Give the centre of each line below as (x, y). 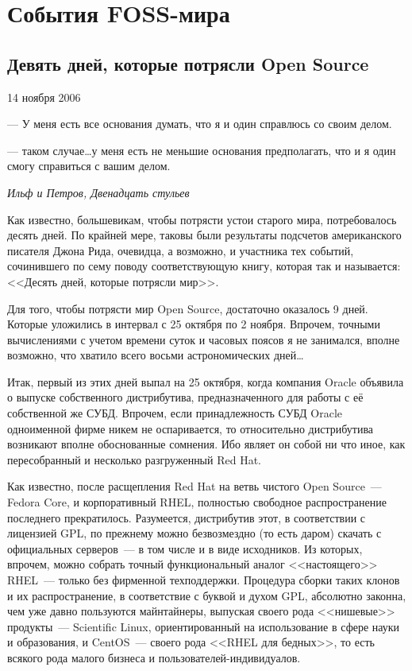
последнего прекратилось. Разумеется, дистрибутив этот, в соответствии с (187, 517)
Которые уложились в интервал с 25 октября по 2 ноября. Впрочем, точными (194, 324)
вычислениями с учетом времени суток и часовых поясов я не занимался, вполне (204, 339)
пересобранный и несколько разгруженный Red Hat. (134, 459)
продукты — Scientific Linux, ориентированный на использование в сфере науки (204, 626)
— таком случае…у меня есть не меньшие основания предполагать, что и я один (202, 150)
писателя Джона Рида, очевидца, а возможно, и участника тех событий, (181, 250)
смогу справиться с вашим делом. (89, 166)
